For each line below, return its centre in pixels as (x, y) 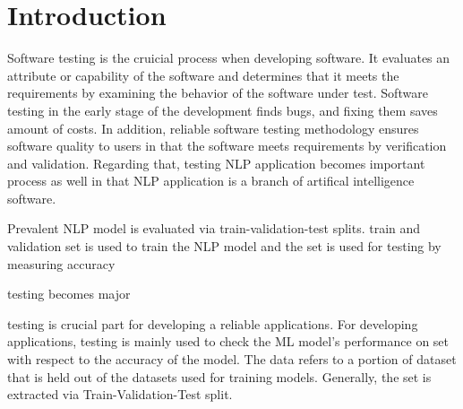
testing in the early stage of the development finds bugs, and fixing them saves (223, 110)
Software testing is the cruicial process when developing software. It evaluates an (229, 58)
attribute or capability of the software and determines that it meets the (203, 75)
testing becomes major (69, 294)
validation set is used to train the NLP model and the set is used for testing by (224, 246)
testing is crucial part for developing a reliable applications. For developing (213, 323)
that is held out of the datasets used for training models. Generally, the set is (219, 376)
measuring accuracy (61, 263)
